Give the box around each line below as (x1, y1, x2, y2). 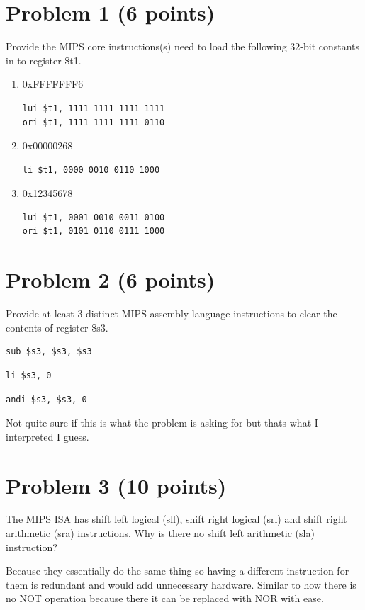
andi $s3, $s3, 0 (6, 394, 87, 405)
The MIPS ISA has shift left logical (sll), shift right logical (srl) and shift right (6, 512, 347, 526)
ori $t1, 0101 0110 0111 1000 (22, 226, 165, 237)
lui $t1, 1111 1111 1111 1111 (22, 103, 165, 113)
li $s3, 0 (6, 370, 52, 380)
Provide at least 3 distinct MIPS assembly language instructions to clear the (6, 306, 337, 321)
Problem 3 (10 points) (6, 470, 227, 499)
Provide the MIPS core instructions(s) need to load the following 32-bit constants (6, 39, 360, 54)
